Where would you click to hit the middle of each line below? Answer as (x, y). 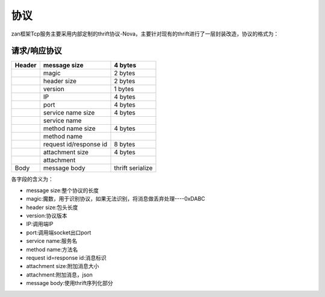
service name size (69, 113)
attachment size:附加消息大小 (63, 266)
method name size (69, 128)
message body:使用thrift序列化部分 (70, 283)
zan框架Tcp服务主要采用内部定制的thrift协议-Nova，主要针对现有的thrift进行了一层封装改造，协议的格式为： (145, 34)
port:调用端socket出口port (59, 233)
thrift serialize (133, 168)
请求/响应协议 (37, 51)
